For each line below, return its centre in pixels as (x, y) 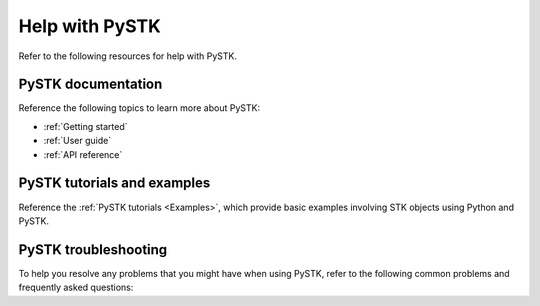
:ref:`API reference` (83, 154)
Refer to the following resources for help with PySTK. (127, 56)
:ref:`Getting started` (86, 126)
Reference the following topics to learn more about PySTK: (139, 108)
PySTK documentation (90, 84)
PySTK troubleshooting (93, 249)
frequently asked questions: (76, 287)
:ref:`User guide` (77, 141)
